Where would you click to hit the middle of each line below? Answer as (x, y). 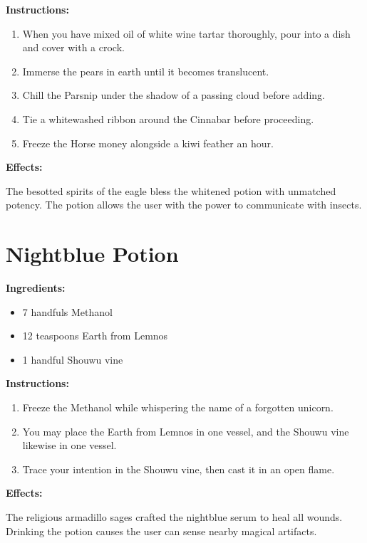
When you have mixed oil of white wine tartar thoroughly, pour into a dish (186, 33)
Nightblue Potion (92, 254)
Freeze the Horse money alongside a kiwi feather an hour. (148, 143)
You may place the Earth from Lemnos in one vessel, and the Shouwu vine (186, 431)
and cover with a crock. (73, 47)
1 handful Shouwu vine (73, 359)
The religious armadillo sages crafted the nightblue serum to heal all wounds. (174, 517)
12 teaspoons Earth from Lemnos (95, 336)
